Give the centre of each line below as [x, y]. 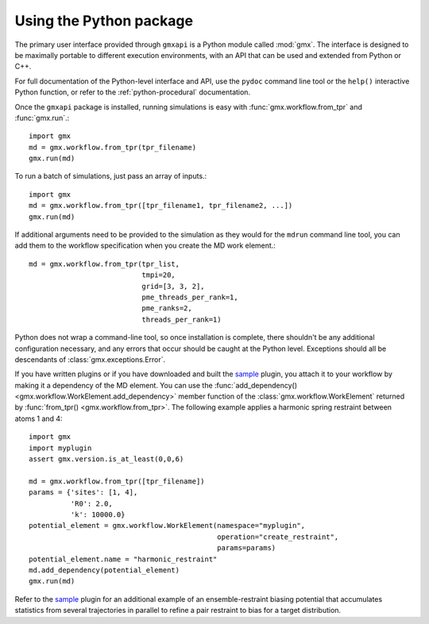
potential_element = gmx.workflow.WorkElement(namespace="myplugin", [167, 526]
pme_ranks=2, [167, 308]
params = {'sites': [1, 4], [83, 493]
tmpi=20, [159, 275]
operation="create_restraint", [278, 537]
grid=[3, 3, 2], [174, 286]
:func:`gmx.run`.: [42, 117]
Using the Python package [104, 21]
